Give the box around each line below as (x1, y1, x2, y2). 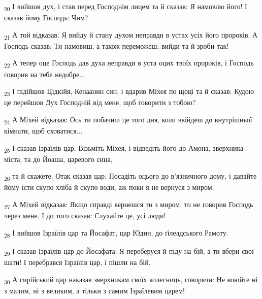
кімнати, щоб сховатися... (4, 125, 83, 136)
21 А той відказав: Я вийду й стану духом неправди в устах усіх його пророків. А (4, 29, 258, 41)
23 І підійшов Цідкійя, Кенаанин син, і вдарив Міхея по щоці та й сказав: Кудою (4, 86, 254, 97)
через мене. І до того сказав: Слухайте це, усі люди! (4, 210, 166, 221)
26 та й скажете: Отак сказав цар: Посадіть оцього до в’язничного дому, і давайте (4, 171, 257, 183)
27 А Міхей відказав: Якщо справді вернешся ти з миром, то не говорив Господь (4, 199, 253, 211)
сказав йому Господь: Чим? (4, 12, 88, 23)
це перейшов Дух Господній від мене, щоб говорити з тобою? (4, 97, 196, 108)
